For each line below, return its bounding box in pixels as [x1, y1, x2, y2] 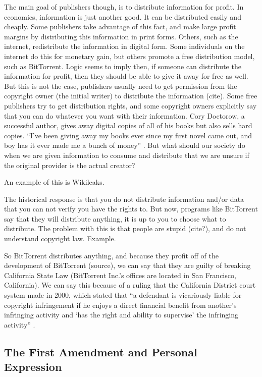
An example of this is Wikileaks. [4, 177, 104, 187]
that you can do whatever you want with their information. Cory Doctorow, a [4, 110, 245, 121]
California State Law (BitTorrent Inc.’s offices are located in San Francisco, [4, 270, 236, 280]
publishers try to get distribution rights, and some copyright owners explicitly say [4, 100, 257, 111]
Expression [4, 359, 62, 374]
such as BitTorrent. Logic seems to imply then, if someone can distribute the [4, 61, 241, 71]
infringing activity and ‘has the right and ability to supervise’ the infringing [4, 309, 239, 320]
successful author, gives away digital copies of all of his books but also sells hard [4, 120, 252, 131]
